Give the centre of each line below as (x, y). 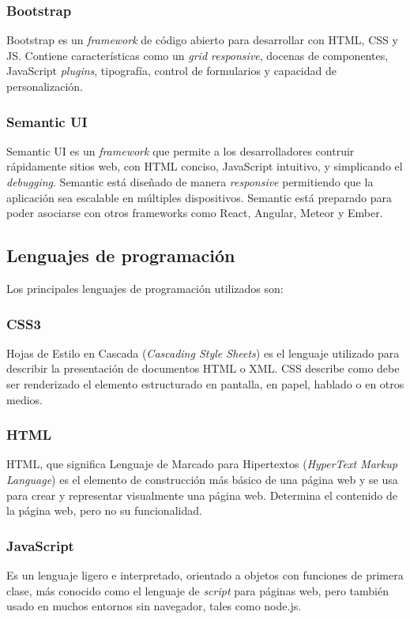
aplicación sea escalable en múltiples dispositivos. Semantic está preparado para (199, 197)
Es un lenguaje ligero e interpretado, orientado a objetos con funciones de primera (205, 574)
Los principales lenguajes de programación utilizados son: (145, 288)
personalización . (45, 86)
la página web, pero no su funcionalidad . (104, 510)
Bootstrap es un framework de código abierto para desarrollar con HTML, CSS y (202, 40)
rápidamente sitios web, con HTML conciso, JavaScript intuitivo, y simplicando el (205, 166)
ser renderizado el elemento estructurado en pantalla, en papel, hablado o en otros (205, 383)
